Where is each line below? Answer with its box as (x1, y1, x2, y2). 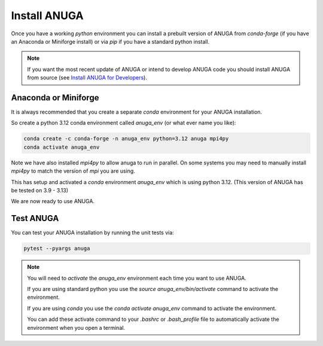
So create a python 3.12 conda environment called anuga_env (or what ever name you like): (11, 120, 236, 127)
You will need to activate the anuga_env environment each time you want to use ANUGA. (27, 274, 246, 281)
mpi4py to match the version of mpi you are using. (11, 167, 136, 174)
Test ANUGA (11, 213, 59, 223)
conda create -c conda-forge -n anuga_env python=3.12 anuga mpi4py (23, 135, 229, 142)
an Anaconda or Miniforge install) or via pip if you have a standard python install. (11, 38, 210, 45)
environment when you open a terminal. (27, 324, 126, 331)
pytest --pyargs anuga (23, 245, 90, 252)
